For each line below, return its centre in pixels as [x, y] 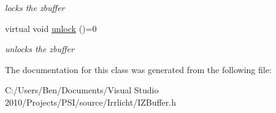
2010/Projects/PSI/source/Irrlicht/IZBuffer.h [91, 102]
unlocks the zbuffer [40, 49]
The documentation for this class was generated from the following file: [138, 69]
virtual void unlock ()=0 [51, 28]
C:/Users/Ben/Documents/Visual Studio [82, 90]
